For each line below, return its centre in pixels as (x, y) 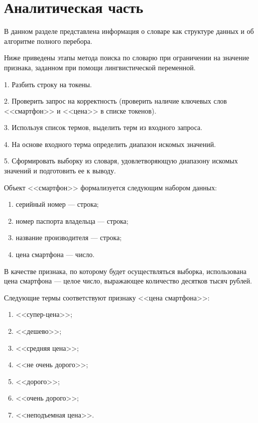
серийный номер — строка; (57, 204)
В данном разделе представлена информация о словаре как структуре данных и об (129, 31)
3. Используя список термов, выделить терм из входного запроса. (103, 127)
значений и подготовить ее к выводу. (60, 171)
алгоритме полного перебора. (48, 41)
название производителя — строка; (69, 237)
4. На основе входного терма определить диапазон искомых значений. (110, 144)
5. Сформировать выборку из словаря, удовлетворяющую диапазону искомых (121, 161)
